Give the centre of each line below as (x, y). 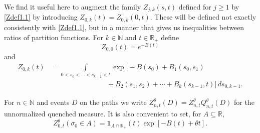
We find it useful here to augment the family (73, 7)
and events (53, 102)
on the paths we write (113, 102)
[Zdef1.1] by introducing (41, 17)
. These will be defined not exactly (203, 17)
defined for (195, 7)
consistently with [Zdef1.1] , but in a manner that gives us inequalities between (124, 27)
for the (244, 102)
